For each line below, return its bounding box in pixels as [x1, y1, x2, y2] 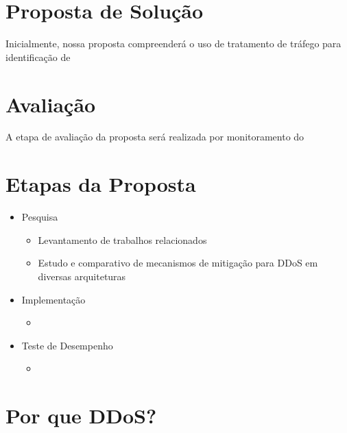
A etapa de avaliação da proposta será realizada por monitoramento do [5, 129, 304, 144]
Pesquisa [21, 210, 58, 224]
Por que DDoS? [5, 401, 157, 430]
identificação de [5, 49, 71, 64]
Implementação [21, 292, 86, 306]
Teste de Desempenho [21, 338, 113, 352]
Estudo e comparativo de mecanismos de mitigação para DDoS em [38, 256, 318, 270]
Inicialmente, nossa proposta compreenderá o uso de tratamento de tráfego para [5, 36, 342, 51]
